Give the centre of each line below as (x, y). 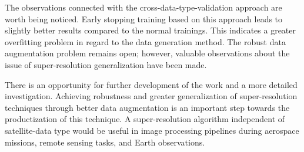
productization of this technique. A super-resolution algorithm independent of (145, 119)
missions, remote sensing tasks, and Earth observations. (105, 142)
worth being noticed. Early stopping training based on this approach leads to (144, 18)
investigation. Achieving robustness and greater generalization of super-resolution (151, 96)
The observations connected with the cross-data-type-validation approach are (143, 7)
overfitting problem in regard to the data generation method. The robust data (145, 41)
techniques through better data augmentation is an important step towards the (147, 107)
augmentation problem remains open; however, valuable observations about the (147, 53)
